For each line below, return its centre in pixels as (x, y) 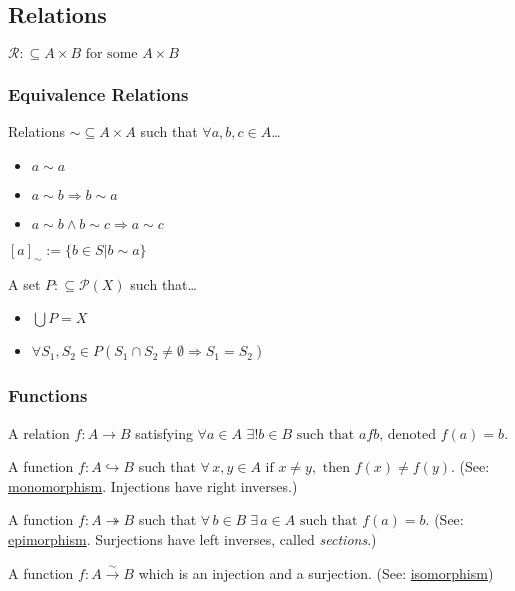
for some (111, 54)
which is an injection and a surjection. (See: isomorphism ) (316, 572)
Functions (48, 395)
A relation (39, 432)
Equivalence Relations (98, 94)
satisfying (164, 432)
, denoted (408, 434)
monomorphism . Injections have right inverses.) (153, 485)
